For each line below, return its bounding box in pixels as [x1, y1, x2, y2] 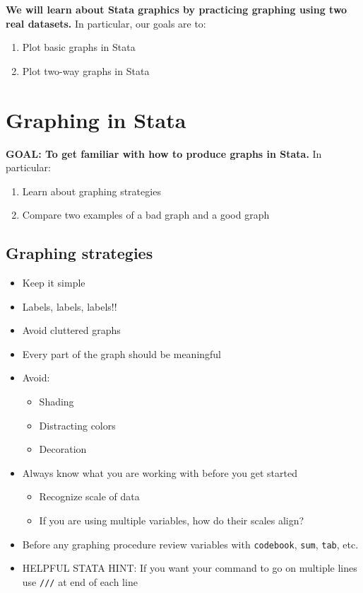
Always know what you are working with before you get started [22, 465, 297, 480]
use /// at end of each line [22, 574, 138, 589]
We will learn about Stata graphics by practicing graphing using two [6, 2, 347, 16]
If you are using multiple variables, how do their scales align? [39, 513, 304, 528]
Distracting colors [39, 418, 116, 432]
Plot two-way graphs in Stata [22, 63, 150, 78]
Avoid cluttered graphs [22, 323, 121, 338]
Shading [39, 394, 74, 409]
